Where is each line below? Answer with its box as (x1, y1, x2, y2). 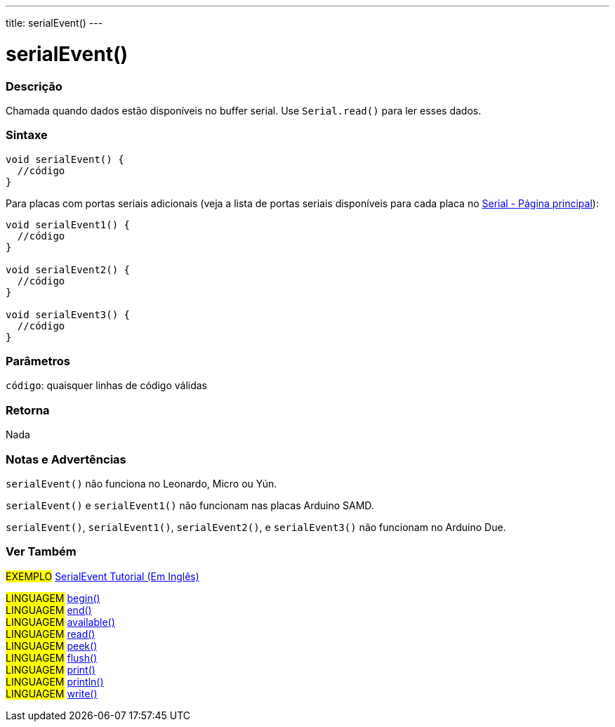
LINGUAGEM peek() (6, 639, 98, 652)
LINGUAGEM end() (6, 603, 92, 616)
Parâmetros (6, 354, 70, 368)
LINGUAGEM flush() (6, 651, 98, 664)
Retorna (6, 402, 50, 417)
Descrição (6, 79, 62, 93)
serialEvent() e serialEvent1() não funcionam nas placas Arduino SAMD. (6, 499, 374, 511)
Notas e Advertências (6, 452, 126, 466)
